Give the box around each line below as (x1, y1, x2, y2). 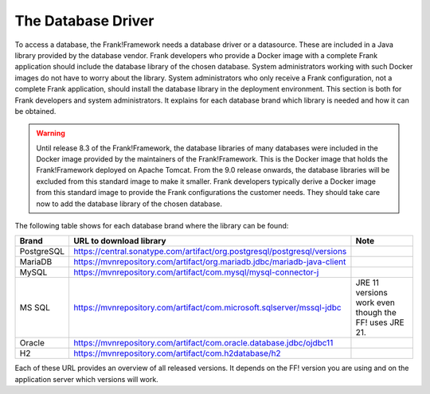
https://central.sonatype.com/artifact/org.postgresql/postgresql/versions (72, 246, 347, 257)
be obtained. (14, 106, 57, 115)
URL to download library (72, 236, 166, 247)
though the (355, 307, 397, 318)
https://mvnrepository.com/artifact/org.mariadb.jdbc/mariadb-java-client (72, 256, 346, 267)
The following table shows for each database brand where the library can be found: (14, 221, 289, 231)
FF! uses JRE (355, 317, 405, 328)
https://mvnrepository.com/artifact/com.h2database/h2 (72, 348, 282, 359)
